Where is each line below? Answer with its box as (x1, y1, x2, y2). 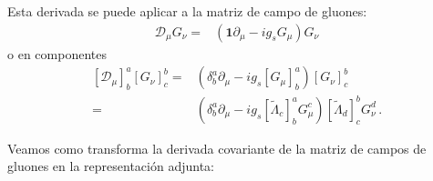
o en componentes (7, 44, 107, 63)
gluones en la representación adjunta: (7, 156, 214, 176)
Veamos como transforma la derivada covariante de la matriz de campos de (7, 138, 427, 157)
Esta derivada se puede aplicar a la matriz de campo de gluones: (7, 2, 367, 20)
